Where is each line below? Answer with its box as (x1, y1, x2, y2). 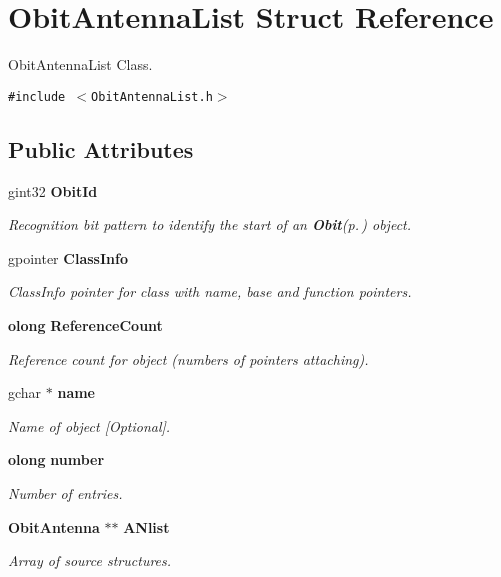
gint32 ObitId (8, 180, 98, 201)
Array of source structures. (8, 550, 172, 571)
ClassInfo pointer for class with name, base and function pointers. (8, 281, 412, 302)
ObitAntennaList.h (91, 89, 213, 104)
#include (8, 89, 66, 104)
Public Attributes (8, 133, 194, 164)
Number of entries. (8, 482, 123, 503)
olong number (8, 449, 105, 470)
